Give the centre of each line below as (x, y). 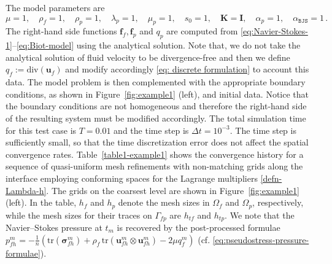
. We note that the (260, 215)
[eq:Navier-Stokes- (274, 31)
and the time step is (151, 130)
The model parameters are (55, 7)
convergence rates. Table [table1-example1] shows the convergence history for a (155, 154)
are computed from (202, 31)
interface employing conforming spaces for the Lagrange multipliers (132, 178)
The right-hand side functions (61, 31)
